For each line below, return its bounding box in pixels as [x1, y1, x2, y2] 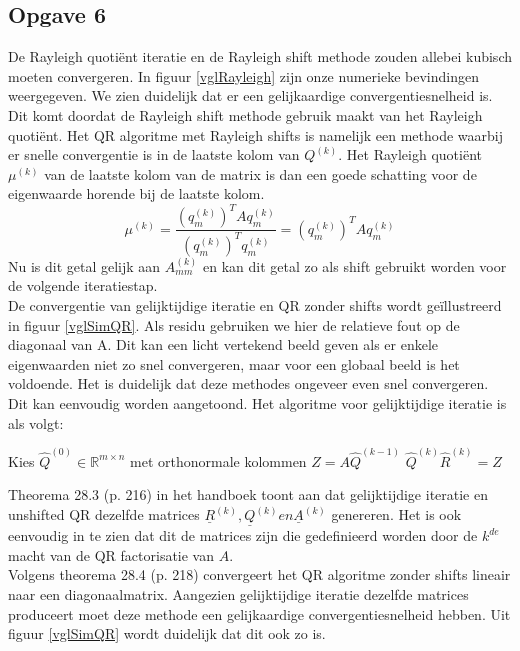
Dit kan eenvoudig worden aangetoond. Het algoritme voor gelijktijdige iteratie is [8, 392, 507, 413]
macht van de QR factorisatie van [8, 544, 215, 565]
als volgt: [8, 412, 64, 433]
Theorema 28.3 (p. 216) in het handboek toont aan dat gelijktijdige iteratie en [8, 484, 489, 505]
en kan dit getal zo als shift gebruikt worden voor [202, 255, 507, 276]
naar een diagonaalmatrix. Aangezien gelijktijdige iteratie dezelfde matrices [8, 584, 469, 605]
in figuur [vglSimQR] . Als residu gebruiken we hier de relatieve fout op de [8, 314, 460, 335]
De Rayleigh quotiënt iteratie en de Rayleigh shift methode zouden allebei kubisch [8, 46, 512, 67]
